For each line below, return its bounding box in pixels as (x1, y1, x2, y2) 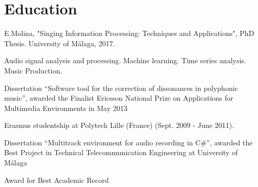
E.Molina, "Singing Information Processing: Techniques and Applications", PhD (4, 28, 254, 39)
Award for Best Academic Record (4, 174, 109, 185)
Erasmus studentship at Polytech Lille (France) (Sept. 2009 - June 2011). (4, 120, 234, 130)
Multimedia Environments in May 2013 (4, 102, 128, 113)
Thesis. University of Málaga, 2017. (4, 38, 115, 48)
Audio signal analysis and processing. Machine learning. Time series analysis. (4, 55, 246, 66)
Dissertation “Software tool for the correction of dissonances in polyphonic (4, 82, 238, 93)
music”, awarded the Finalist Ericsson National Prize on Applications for (4, 92, 233, 103)
